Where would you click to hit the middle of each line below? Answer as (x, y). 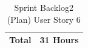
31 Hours (59, 40)
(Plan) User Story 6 (44, 19)
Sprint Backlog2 (44, 7)
